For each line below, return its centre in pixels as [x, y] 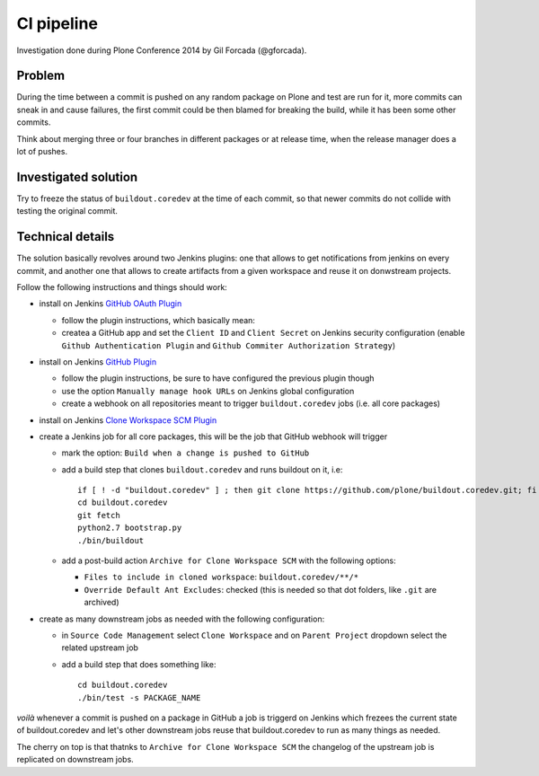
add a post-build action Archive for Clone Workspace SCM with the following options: [229, 560]
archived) [102, 603]
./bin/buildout [111, 540]
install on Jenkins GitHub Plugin [98, 362]
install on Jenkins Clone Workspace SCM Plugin [128, 420]
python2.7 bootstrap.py [130, 528]
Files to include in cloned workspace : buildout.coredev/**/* [221, 577]
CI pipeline [57, 23]
